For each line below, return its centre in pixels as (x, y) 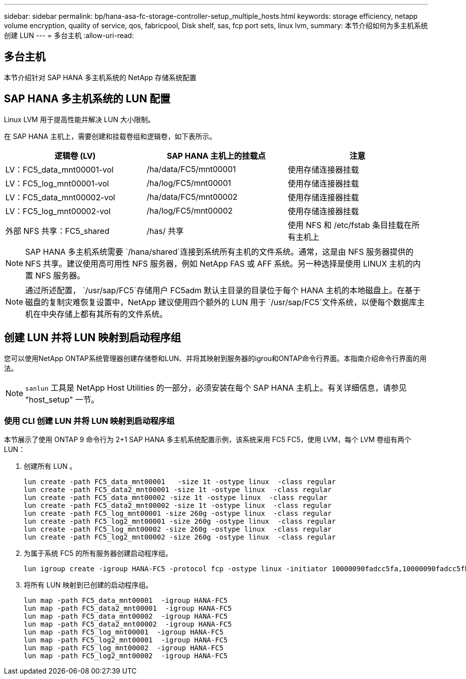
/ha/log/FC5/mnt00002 (190, 210)
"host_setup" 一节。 (62, 399)
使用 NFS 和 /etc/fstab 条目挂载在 (349, 225)
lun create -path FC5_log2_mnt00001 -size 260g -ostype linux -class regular (180, 521)
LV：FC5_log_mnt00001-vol (57, 183)
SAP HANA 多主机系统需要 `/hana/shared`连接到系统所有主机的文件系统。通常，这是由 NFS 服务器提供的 (219, 251)
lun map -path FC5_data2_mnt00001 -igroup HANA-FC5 (128, 609)
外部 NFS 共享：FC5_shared (58, 231)
